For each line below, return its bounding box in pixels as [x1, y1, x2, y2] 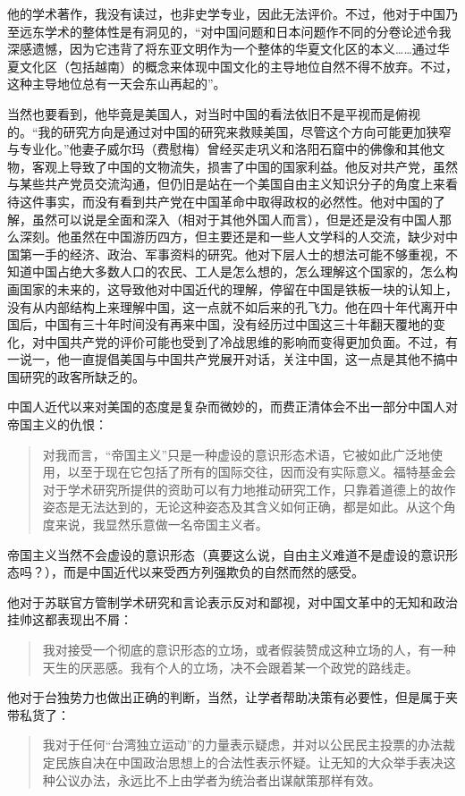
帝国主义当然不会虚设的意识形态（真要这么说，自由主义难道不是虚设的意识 [7, 545, 445, 563]
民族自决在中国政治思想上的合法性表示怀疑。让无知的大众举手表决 [55, 752, 444, 771]
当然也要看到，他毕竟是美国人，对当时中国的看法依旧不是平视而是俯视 [7, 104, 420, 123]
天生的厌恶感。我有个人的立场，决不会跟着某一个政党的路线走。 [42, 657, 418, 676]
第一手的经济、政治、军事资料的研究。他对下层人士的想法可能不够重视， [19, 244, 445, 263]
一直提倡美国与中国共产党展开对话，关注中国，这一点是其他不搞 [69, 350, 445, 368]
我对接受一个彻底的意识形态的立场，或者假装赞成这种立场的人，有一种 [42, 640, 456, 658]
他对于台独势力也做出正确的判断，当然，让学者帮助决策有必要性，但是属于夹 [7, 688, 458, 707]
